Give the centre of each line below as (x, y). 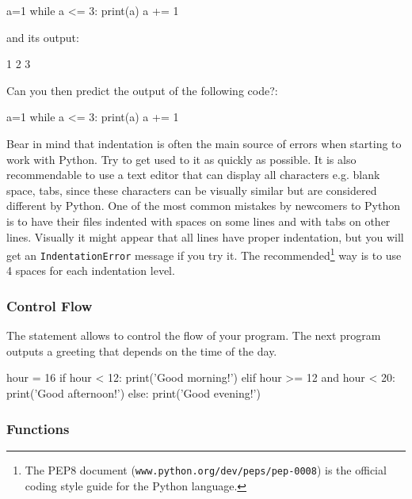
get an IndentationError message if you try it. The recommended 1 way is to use (204, 254)
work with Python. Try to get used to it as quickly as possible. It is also (181, 159)
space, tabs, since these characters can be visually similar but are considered (192, 190)
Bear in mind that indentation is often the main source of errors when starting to (204, 143)
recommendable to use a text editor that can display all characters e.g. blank (193, 175)
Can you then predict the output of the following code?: (142, 90)
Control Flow (50, 305)
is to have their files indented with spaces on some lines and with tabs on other (198, 221)
